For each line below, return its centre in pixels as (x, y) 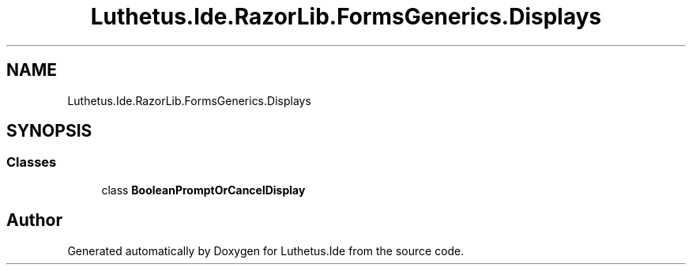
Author (34, 220)
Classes (32, 162)
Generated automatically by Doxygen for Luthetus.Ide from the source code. (266, 250)
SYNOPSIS (49, 131)
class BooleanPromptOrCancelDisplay (203, 190)
